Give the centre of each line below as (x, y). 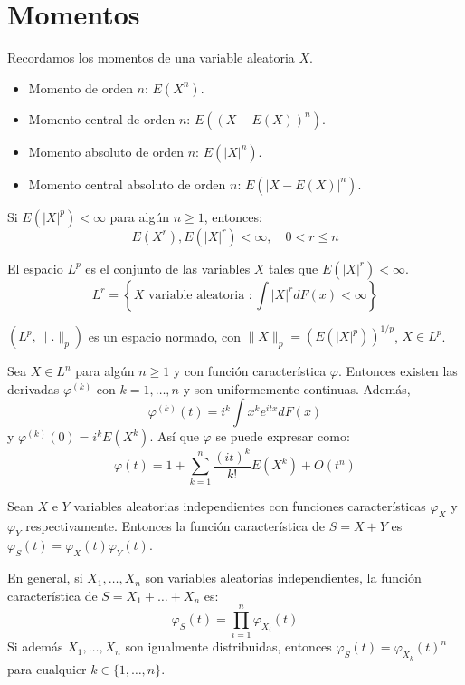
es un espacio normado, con (164, 336)
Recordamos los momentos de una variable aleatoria (151, 58)
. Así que (174, 436)
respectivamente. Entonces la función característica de (175, 525)
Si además (35, 646)
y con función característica (250, 371)
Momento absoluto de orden (106, 151)
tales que (294, 268)
